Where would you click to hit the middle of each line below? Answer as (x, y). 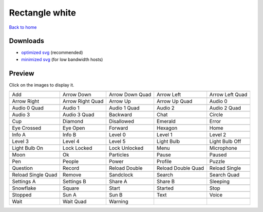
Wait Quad (75, 202)
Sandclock (121, 175)
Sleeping (220, 181)
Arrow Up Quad (174, 101)
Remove (72, 175)
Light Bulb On (28, 148)
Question (22, 168)
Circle (216, 115)
